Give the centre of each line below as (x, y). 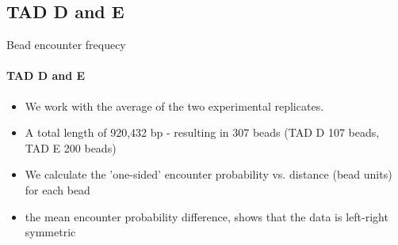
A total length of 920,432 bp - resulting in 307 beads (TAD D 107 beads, (202, 132)
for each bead (57, 189)
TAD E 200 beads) (71, 147)
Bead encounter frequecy (66, 45)
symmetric (50, 232)
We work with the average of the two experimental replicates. (174, 106)
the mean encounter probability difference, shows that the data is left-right (207, 216)
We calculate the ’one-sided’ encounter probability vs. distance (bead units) (209, 174)
